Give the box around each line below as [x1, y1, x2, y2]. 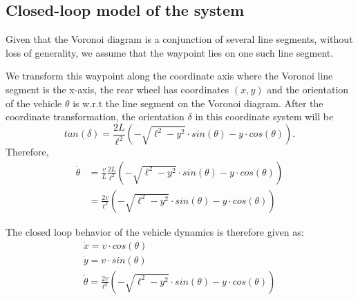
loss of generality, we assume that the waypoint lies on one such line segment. [6, 45, 334, 59]
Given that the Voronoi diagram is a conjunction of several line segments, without [6, 32, 353, 46]
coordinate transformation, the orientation [6, 109, 185, 124]
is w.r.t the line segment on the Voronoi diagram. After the [73, 95, 323, 110]
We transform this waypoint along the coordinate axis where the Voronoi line [6, 68, 333, 83]
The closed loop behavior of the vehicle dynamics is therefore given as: [6, 224, 304, 238]
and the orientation [267, 82, 349, 96]
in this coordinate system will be [195, 109, 334, 124]
